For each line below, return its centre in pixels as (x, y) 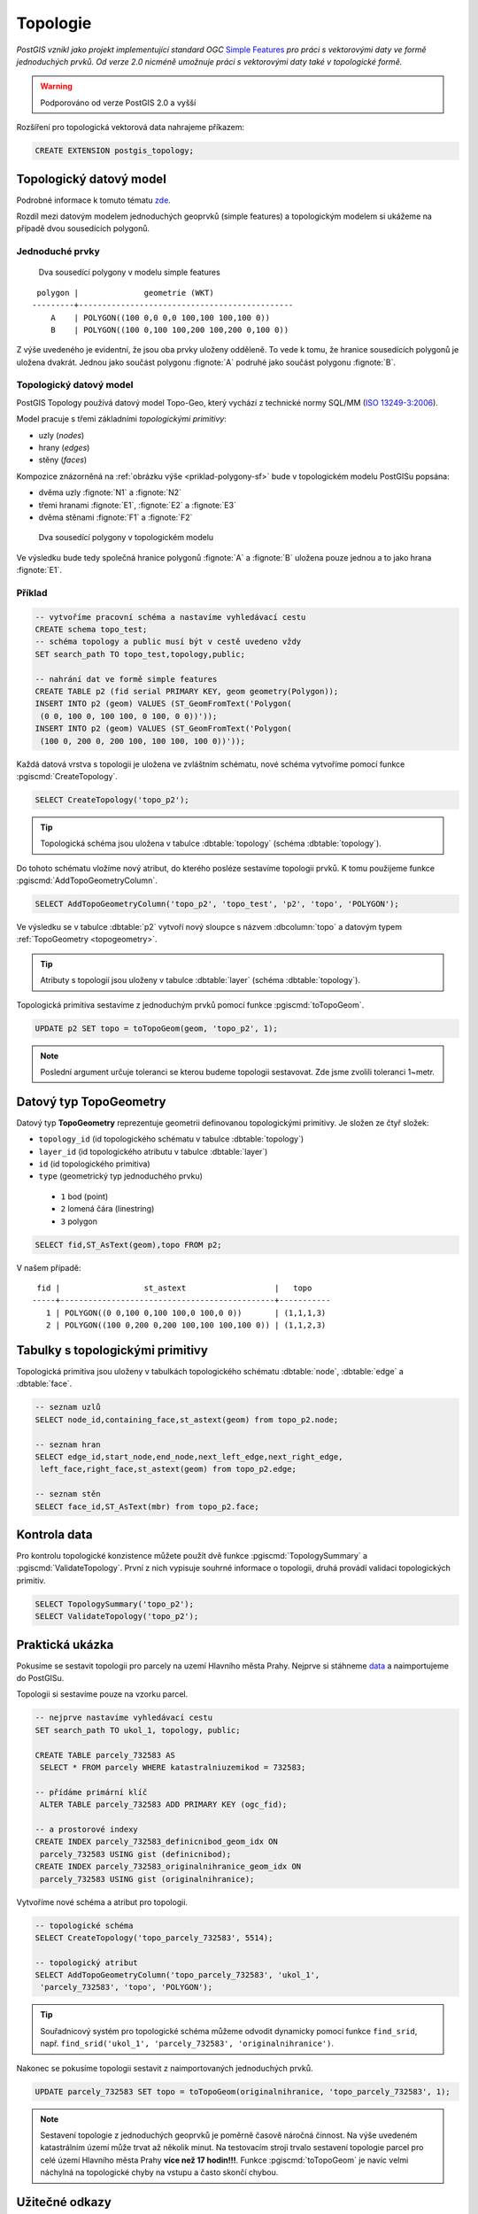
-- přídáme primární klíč (91, 1792)
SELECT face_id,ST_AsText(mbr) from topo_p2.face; (147, 1506)
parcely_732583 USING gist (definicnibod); (136, 1854)
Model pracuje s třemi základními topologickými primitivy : (122, 419)
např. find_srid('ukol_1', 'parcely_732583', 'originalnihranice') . (187, 2044)
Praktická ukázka (65, 1644)
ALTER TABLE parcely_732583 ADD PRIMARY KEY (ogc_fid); (164, 1805)
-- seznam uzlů (68, 1407)
